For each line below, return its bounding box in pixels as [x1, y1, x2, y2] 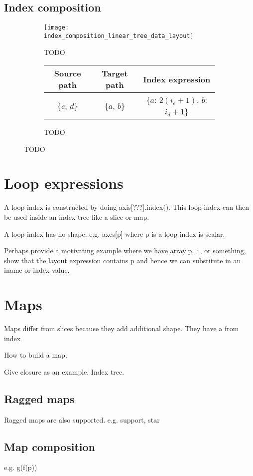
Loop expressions [4, 173, 124, 193]
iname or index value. [4, 265, 70, 275]
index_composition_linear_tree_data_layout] [44, 32, 194, 39]
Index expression [143, 73, 211, 85]
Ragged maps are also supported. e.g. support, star [4, 414, 160, 425]
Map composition [4, 439, 96, 454]
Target [102, 67, 128, 79]
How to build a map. [4, 350, 67, 360]
